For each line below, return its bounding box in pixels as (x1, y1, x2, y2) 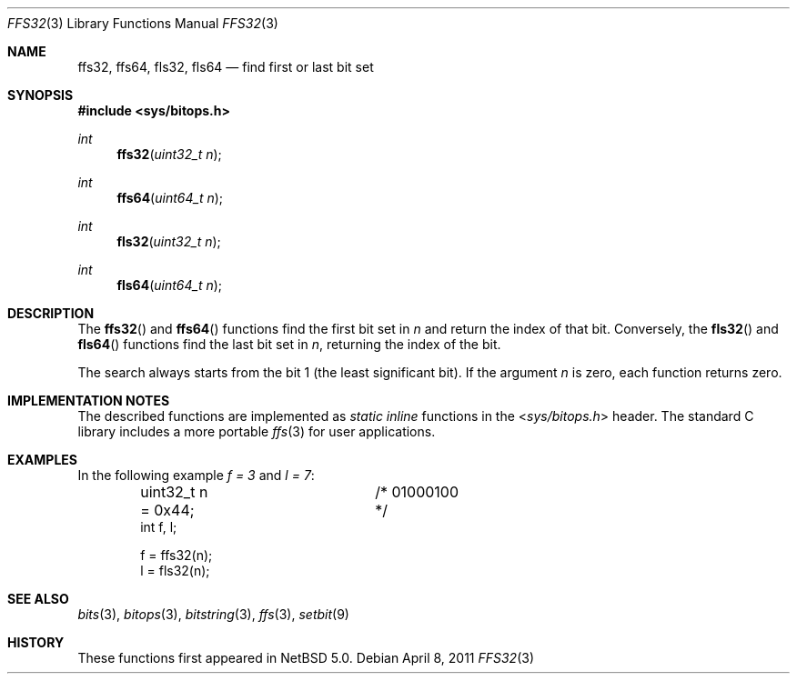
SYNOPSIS (7, 87, 74, 103)
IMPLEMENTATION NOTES (7, 393, 170, 408)
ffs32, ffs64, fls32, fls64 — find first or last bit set (77, 59, 374, 75)
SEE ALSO (7, 591, 69, 606)
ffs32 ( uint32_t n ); (116, 146, 222, 162)
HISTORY (7, 635, 65, 650)
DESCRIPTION (7, 305, 95, 321)
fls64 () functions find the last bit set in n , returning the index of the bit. (77, 336, 501, 352)
